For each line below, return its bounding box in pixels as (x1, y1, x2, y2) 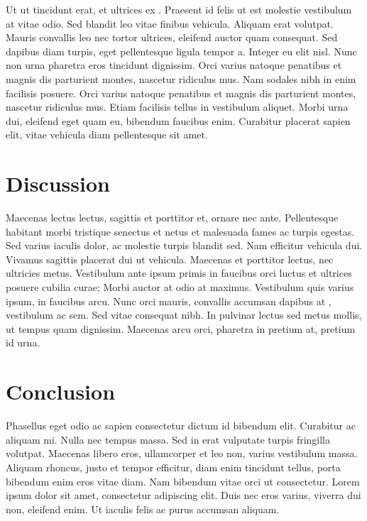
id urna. (6, 335, 40, 350)
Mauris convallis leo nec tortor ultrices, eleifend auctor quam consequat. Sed (6, 30, 338, 45)
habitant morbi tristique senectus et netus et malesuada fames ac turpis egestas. (6, 224, 355, 238)
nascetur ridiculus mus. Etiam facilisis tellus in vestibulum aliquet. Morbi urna (6, 99, 349, 114)
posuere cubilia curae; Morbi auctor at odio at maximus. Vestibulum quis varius (6, 280, 354, 295)
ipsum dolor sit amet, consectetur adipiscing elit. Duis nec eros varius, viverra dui (6, 488, 361, 503)
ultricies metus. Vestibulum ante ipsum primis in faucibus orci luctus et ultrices (6, 265, 352, 280)
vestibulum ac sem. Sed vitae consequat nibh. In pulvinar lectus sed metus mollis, (6, 307, 362, 322)
